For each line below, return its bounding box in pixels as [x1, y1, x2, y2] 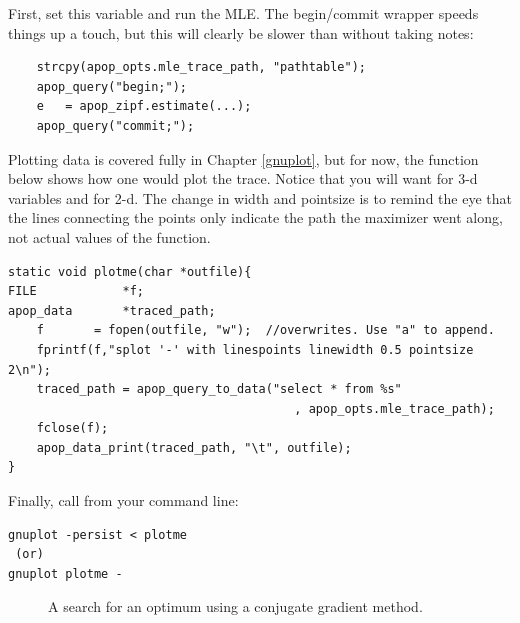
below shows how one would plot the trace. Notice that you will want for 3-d [8, 168, 478, 189]
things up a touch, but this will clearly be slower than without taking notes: [8, 22, 474, 43]
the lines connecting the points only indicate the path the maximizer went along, [8, 207, 503, 228]
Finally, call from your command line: [8, 490, 239, 511]
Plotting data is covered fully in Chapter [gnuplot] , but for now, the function [8, 148, 479, 169]
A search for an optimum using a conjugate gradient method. [48, 596, 423, 617]
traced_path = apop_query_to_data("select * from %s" [36, 382, 402, 397]
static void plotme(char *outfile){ [8, 264, 252, 279]
